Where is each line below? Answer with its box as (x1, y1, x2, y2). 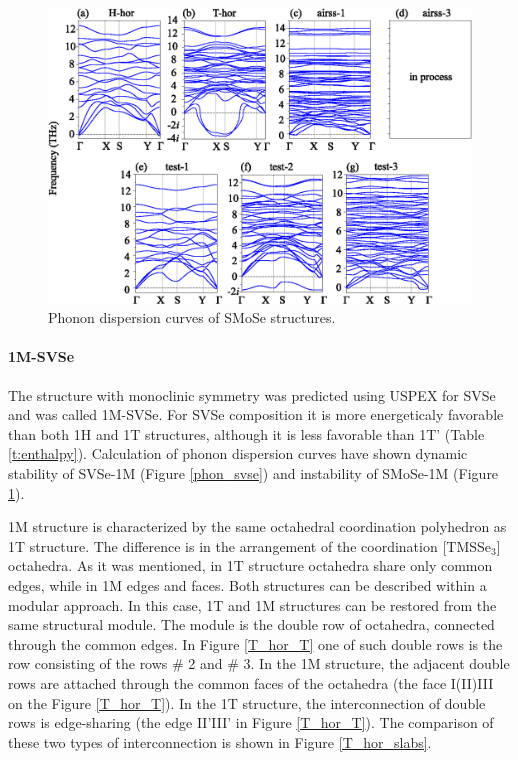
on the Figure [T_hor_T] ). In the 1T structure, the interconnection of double (8, 692, 486, 713)
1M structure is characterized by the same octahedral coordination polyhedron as (8, 516, 507, 537)
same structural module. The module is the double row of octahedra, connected (8, 614, 495, 635)
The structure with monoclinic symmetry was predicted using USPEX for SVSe (8, 384, 496, 405)
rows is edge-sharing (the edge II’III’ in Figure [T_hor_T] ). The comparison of (8, 712, 494, 733)
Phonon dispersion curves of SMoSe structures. (48, 307, 336, 328)
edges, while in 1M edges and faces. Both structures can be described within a (8, 574, 487, 595)
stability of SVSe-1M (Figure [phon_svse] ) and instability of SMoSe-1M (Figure (8, 463, 499, 483)
